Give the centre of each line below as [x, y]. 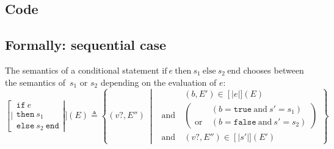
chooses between [274, 70]
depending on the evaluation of [158, 82]
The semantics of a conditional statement [82, 70]
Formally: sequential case [86, 45]
